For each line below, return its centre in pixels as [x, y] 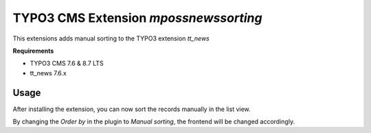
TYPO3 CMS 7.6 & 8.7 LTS [67, 63]
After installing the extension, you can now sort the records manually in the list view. [132, 109]
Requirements [33, 51]
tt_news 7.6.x [48, 73]
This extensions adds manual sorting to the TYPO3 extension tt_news [111, 38]
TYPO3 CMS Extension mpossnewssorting [137, 18]
